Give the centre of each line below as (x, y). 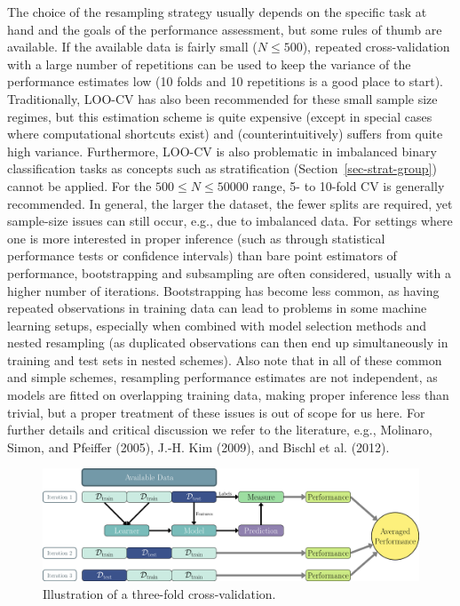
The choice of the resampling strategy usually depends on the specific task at (217, 12)
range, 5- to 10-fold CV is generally (349, 185)
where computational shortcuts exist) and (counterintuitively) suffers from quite (225, 134)
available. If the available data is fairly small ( (132, 47)
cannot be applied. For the (79, 185)
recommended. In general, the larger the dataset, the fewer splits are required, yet (230, 203)
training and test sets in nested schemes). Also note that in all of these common (225, 359)
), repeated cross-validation (376, 47)
